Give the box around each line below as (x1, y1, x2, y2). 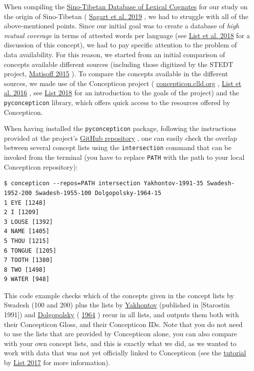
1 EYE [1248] (4, 199, 46, 206)
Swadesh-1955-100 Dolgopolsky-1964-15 (35, 189, 162, 196)
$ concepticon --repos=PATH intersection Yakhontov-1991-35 (4, 180, 204, 187)
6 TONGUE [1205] (4, 247, 57, 254)
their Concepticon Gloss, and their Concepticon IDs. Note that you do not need (4, 319, 243, 329)
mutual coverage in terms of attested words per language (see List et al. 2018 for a (4, 30, 250, 40)
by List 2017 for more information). (4, 357, 110, 368)
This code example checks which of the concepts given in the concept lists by (4, 290, 234, 300)
